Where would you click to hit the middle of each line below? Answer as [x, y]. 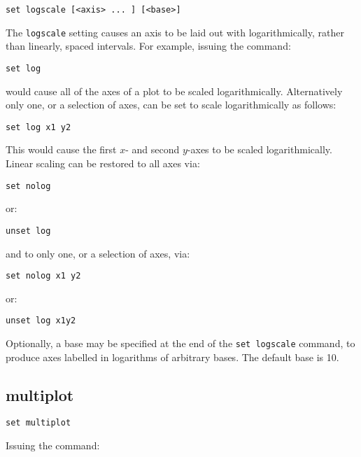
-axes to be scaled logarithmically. [260, 149]
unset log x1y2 [41, 321]
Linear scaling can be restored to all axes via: [103, 163]
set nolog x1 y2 [43, 276]
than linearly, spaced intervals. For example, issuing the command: [148, 46]
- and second [153, 149]
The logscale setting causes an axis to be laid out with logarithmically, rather [175, 32]
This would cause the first [61, 149]
